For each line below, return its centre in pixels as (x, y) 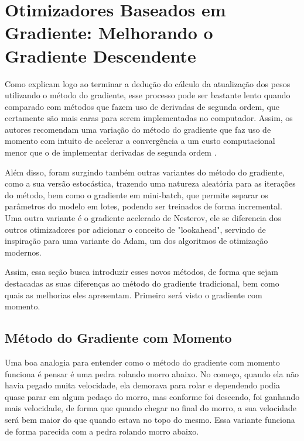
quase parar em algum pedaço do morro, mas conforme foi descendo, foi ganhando (152, 396)
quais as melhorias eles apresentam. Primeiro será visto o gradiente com (134, 294)
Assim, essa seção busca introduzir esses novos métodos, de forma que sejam (141, 272)
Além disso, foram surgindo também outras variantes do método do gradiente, (145, 172)
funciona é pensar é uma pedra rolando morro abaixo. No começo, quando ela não (152, 373)
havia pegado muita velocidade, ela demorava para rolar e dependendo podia (142, 385)
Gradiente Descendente (100, 55)
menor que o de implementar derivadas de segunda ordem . (111, 152)
